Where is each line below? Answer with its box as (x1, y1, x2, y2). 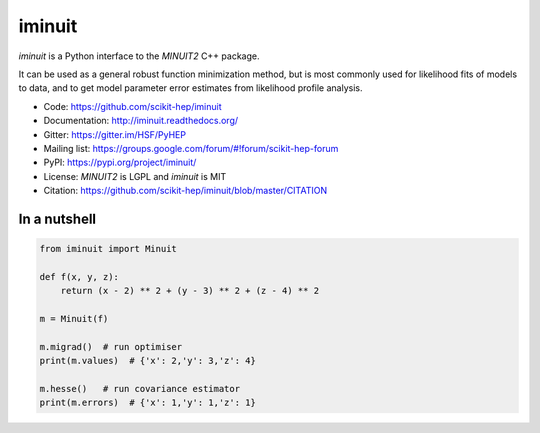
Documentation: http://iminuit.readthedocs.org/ (43, 115, 239, 127)
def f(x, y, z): (39, 271, 120, 282)
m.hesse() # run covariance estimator (39, 383, 240, 394)
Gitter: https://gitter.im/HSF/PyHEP (43, 128, 187, 140)
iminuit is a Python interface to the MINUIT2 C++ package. (18, 50, 260, 62)
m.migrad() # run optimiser (39, 341, 183, 352)
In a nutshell (18, 210, 97, 227)
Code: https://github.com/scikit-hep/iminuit (43, 100, 222, 112)
